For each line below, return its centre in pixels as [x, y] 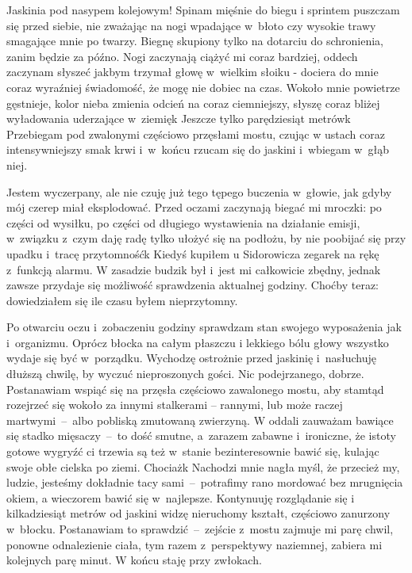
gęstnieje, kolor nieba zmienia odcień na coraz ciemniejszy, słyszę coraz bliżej [193, 103]
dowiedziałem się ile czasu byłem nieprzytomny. [122, 300]
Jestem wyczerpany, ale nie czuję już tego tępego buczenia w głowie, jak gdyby [199, 191]
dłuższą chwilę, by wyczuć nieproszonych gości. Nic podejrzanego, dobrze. [185, 374]
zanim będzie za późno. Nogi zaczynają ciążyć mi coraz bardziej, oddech [182, 56]
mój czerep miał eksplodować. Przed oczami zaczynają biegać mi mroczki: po [194, 207]
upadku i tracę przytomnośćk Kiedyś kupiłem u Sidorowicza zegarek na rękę [193, 253]
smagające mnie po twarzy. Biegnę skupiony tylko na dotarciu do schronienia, [195, 41]
